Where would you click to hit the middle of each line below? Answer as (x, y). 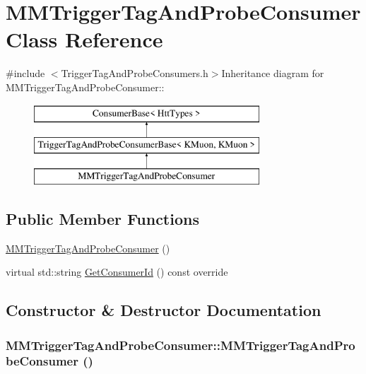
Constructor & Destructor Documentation (164, 310)
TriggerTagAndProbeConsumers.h (135, 73)
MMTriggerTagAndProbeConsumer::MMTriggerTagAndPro (181, 345)
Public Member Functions (102, 218)
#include (25, 73)
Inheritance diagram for (273, 73)
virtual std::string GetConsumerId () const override (117, 272)
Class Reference (84, 39)
